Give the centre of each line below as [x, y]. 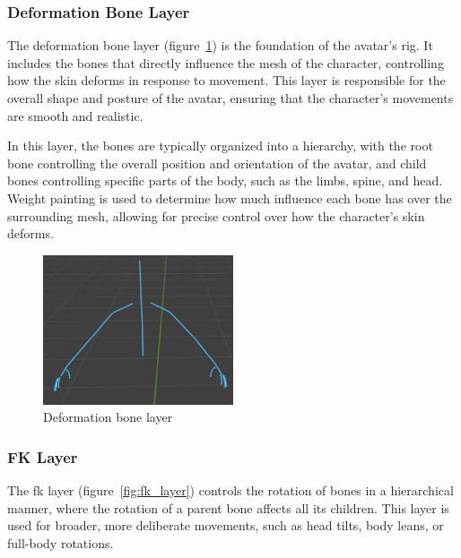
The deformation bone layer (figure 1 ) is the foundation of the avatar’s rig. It [220, 45]
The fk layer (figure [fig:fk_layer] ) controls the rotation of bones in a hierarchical [230, 489]
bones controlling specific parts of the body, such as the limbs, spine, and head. [225, 180]
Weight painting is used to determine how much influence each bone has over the [230, 197]
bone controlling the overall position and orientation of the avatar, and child [217, 163]
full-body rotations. [61, 542]
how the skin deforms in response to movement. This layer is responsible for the [226, 80]
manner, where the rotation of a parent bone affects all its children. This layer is [228, 507]
